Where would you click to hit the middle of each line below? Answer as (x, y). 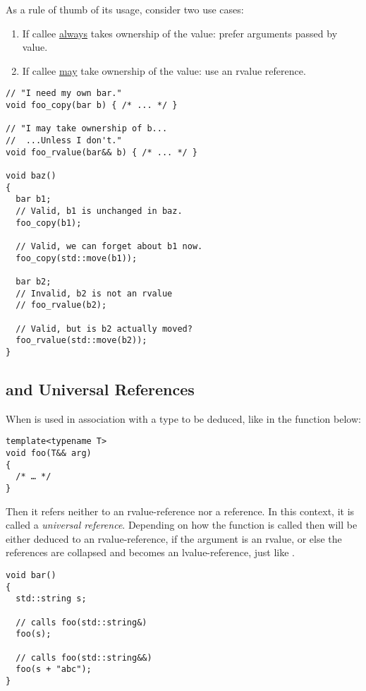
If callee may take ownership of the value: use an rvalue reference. (164, 70)
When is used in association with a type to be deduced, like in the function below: (183, 418)
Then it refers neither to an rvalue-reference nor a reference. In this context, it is (180, 511)
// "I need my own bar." (64, 94)
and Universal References (100, 389)
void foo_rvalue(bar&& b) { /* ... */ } (102, 152)
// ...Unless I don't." (64, 140)
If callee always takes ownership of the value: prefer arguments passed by (180, 33)
